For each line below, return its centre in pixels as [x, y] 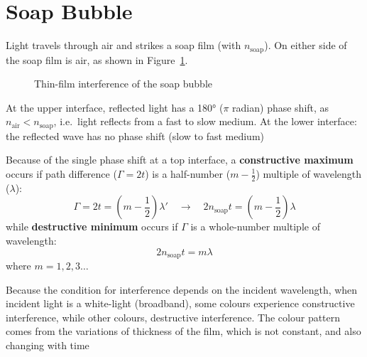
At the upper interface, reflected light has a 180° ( [115, 107]
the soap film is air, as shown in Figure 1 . [97, 59]
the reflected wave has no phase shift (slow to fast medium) [135, 135]
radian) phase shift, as [281, 107]
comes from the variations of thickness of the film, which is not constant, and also [183, 331]
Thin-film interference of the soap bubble [124, 84]
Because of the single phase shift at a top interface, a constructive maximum [180, 160]
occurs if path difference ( [61, 174]
